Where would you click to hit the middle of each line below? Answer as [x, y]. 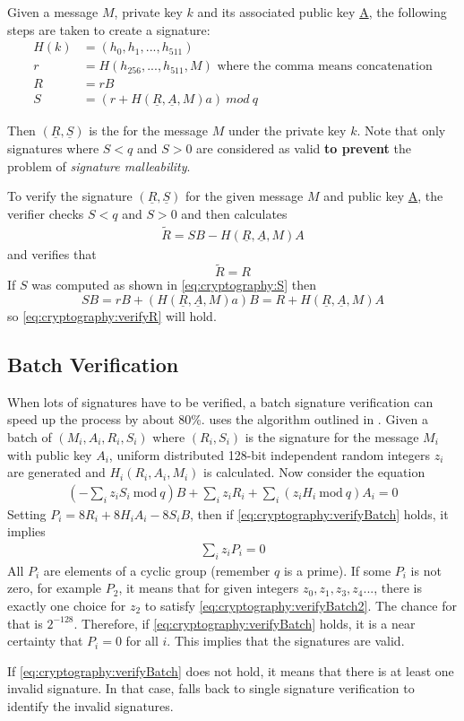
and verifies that [52, 253]
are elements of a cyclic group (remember [157, 570]
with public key [50, 454]
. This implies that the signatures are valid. [286, 641]
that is [25, 623]
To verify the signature [70, 196]
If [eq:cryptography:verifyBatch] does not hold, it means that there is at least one [231, 670]
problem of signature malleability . [99, 165]
